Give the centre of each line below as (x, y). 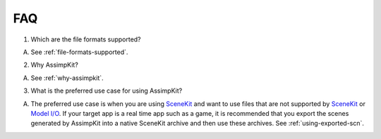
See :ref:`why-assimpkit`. (67, 78)
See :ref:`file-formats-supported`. (79, 52)
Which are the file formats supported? (86, 39)
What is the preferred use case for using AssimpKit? (107, 91)
